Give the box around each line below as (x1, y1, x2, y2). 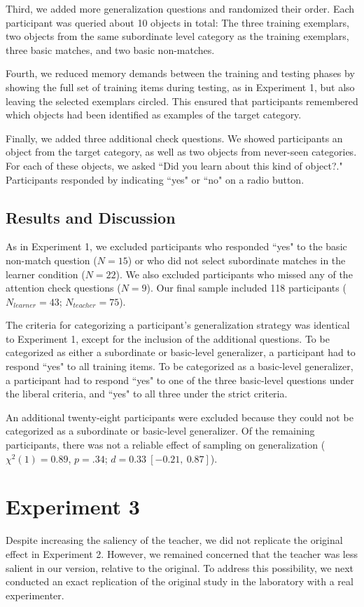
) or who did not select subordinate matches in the (127, 252, 346, 267)
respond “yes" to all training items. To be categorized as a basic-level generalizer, (6, 359, 353, 374)
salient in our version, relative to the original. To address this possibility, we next (6, 560, 353, 575)
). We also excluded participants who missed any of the (115, 266, 353, 281)
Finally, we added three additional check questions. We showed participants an (6, 130, 343, 145)
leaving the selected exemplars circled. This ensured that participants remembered (6, 93, 358, 108)
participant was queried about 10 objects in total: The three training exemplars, (6, 15, 349, 29)
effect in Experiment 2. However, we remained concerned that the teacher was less (6, 546, 358, 561)
